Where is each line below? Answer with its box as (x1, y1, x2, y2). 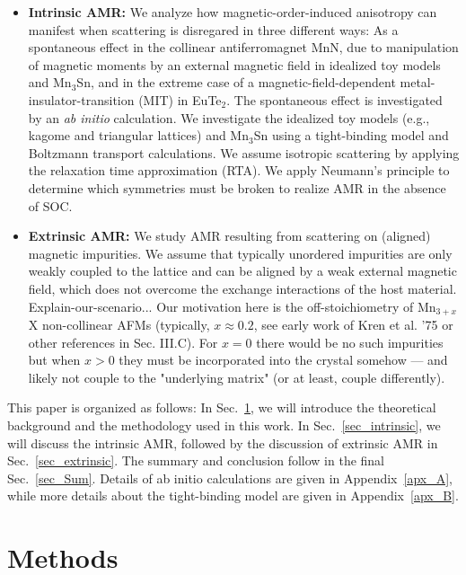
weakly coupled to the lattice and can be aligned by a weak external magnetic (28, 261, 457, 280)
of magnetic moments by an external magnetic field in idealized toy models (28, 55, 441, 74)
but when (28, 350, 81, 369)
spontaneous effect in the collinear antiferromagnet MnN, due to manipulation (28, 38, 459, 57)
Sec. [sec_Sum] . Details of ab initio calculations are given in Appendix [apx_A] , (7, 468, 453, 487)
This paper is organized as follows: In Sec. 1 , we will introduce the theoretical (7, 398, 436, 417)
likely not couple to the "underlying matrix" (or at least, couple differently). (28, 367, 445, 386)
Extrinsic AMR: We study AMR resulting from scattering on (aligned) (28, 226, 431, 245)
